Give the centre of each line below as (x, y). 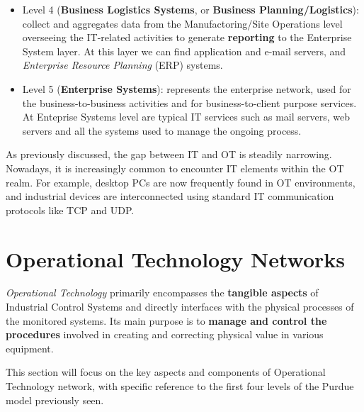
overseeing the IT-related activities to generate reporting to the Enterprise (187, 37)
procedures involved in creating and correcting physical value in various (165, 334)
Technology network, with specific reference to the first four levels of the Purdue (180, 386)
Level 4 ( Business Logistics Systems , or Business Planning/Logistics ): (190, 9)
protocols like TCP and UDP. (70, 210)
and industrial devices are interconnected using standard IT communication (170, 196)
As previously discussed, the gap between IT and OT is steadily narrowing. (169, 154)
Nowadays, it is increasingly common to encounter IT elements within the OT (175, 168)
